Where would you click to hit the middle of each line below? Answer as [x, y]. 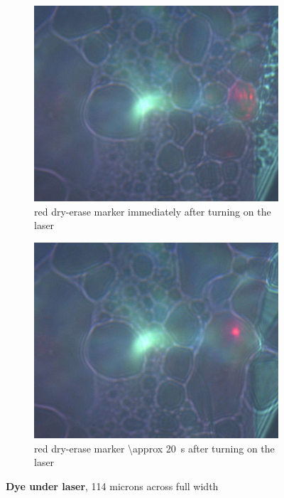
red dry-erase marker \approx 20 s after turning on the [154, 448]
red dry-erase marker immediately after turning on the [153, 211]
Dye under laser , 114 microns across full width [112, 486]
